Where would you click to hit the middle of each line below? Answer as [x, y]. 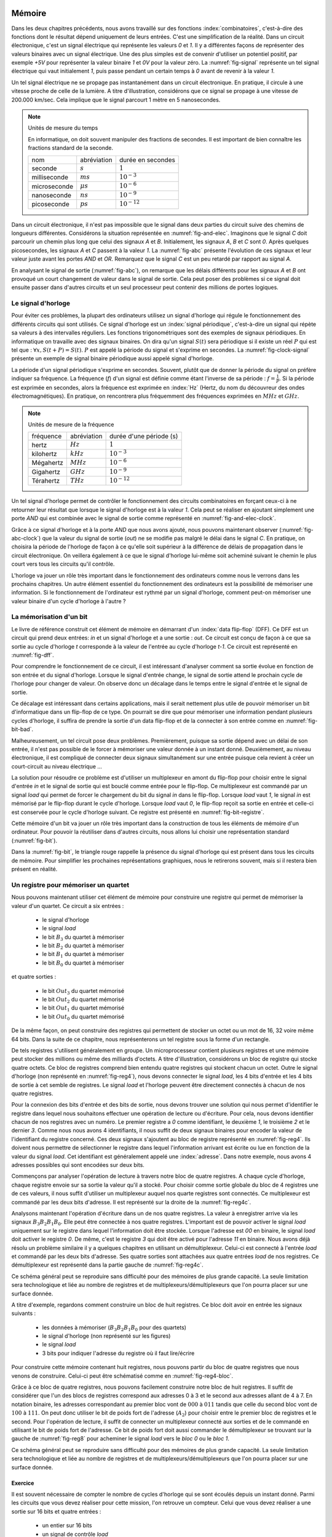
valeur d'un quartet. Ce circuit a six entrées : [68, 906]
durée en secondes [147, 160]
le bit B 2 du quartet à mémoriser [83, 946]
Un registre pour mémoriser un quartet [70, 885]
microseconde [53, 186]
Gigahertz [46, 472]
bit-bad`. [22, 729]
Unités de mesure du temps [63, 128]
